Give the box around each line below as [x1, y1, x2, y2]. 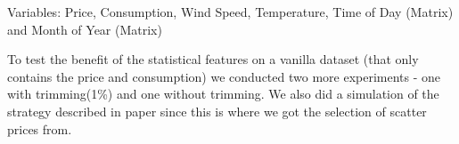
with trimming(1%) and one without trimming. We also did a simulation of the [7, 84, 439, 103]
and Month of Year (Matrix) [7, 20, 162, 38]
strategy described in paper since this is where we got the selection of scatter [7, 101, 427, 120]
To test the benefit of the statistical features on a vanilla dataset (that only [7, 50, 419, 68]
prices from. [7, 119, 72, 138]
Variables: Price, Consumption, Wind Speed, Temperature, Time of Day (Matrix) [7, 3, 454, 20]
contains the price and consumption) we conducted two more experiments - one [7, 67, 441, 85]
